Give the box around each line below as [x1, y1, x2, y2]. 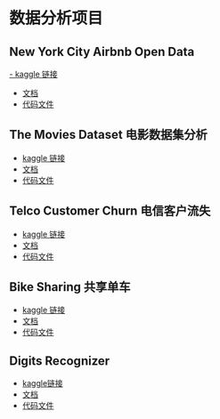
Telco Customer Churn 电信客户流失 [9, 204, 211, 219]
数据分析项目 [9, 8, 104, 28]
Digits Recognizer [9, 353, 110, 368]
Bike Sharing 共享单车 [9, 279, 131, 294]
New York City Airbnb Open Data [9, 44, 195, 59]
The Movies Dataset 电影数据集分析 [9, 127, 208, 142]
